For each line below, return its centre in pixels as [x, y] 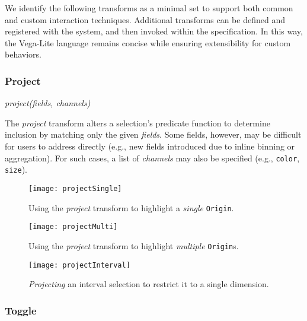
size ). [16, 169]
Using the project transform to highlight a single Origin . [131, 207]
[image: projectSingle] [75, 188]
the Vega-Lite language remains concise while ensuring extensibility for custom [148, 42]
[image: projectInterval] [79, 265]
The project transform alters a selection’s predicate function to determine [137, 123]
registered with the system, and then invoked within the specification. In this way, [154, 31]
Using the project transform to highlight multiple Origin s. [134, 245]
